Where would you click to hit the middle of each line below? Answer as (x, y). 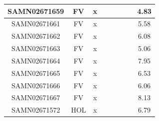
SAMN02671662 (36, 36)
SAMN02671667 (36, 97)
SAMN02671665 (36, 73)
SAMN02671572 (36, 110)
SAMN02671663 (36, 48)
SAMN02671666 (36, 85)
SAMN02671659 (36, 11)
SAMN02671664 (36, 60)
